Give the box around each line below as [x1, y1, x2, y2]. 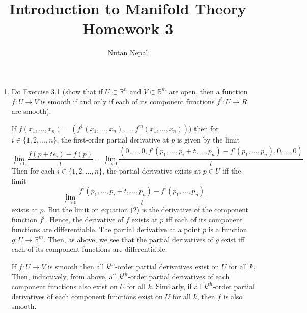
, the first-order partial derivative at [57, 134, 169, 145]
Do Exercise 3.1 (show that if [11, 86, 103, 96]
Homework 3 [82, 18, 174, 39]
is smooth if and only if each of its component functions [41, 96, 215, 106]
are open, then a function [169, 86, 248, 96]
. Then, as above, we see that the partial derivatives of [43, 234, 213, 244]
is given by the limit [177, 134, 240, 145]
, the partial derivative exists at [102, 165, 201, 176]
